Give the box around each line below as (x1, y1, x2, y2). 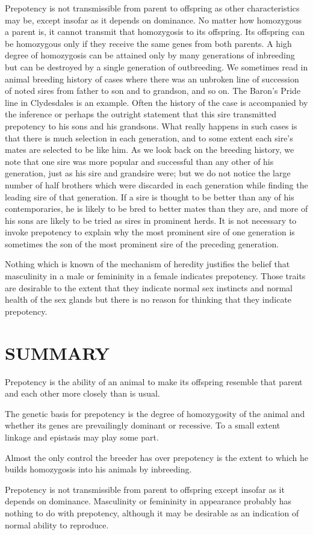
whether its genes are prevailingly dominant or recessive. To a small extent (5, 419, 280, 431)
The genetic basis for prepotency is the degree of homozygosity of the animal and (5, 407, 305, 419)
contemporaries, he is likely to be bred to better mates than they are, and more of (5, 202, 308, 215)
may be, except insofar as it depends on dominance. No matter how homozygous (5, 13, 302, 26)
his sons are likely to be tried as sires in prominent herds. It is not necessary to (5, 214, 297, 226)
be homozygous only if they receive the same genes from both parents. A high (5, 37, 292, 49)
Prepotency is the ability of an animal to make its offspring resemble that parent (5, 375, 303, 388)
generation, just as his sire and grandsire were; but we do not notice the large (5, 167, 291, 179)
